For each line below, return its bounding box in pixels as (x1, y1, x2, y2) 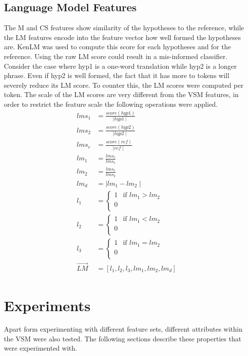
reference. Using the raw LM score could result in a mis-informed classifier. (4, 51, 228, 61)
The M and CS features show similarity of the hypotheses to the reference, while (4, 22, 244, 33)
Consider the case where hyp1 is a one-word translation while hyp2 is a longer (4, 60, 237, 71)
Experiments (4, 296, 91, 316)
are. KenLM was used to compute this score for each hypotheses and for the (4, 41, 231, 52)
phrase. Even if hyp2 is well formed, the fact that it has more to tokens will (4, 70, 229, 80)
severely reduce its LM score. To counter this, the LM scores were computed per (4, 79, 244, 90)
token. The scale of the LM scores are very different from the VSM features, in (4, 89, 239, 99)
